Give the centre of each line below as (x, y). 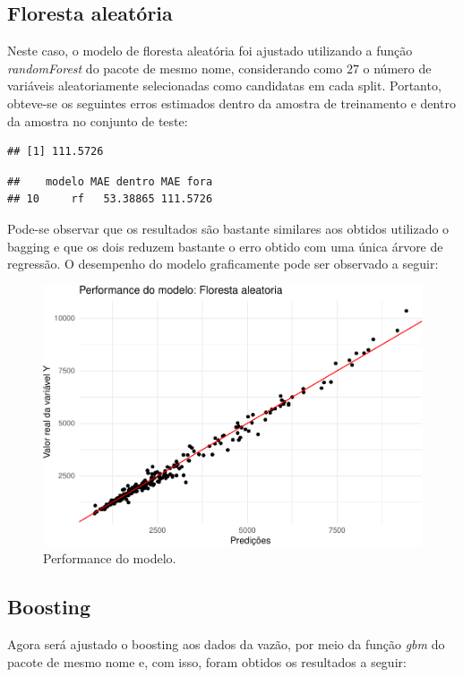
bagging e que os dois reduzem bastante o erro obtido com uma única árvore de (225, 246)
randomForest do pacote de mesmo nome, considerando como (175, 68)
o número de (397, 68)
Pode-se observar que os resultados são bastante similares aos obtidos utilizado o (228, 228)
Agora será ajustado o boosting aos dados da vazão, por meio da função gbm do (226, 643)
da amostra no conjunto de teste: (98, 120)
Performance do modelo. (110, 558)
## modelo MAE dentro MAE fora (110, 181)
